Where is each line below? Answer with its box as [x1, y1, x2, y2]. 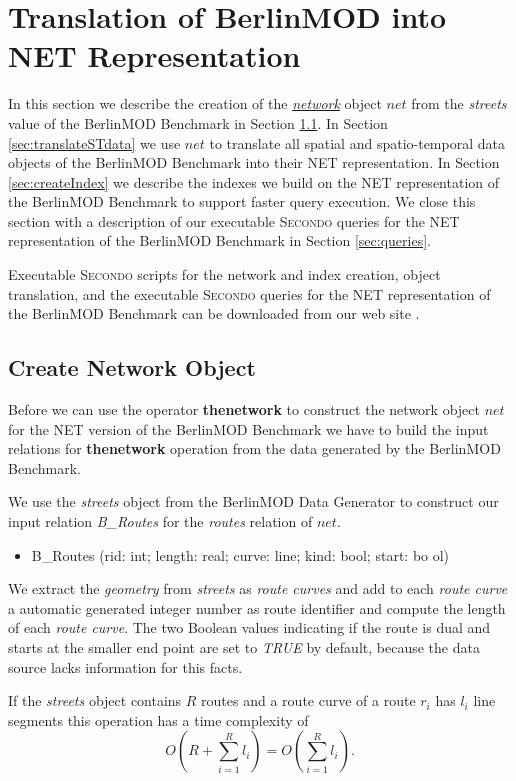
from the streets [411, 93, 507, 114]
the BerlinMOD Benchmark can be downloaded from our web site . [8, 303, 420, 324]
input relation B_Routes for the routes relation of [8, 511, 313, 532]
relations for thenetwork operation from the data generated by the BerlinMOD [8, 438, 501, 459]
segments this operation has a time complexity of [8, 709, 309, 730]
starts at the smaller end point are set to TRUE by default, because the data [8, 636, 480, 657]
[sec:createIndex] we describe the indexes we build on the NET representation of [8, 171, 500, 192]
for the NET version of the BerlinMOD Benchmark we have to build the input [8, 418, 489, 439]
